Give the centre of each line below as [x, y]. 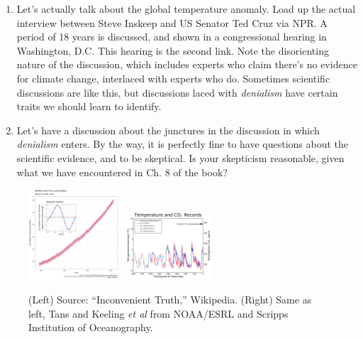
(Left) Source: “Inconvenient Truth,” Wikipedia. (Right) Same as [170, 299]
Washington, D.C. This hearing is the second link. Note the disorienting [173, 50]
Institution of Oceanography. [91, 327]
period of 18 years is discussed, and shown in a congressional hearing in [172, 37]
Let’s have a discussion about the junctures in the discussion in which [168, 130]
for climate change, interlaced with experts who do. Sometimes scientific [173, 78]
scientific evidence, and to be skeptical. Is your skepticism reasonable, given [180, 157]
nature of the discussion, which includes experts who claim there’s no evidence [187, 64]
